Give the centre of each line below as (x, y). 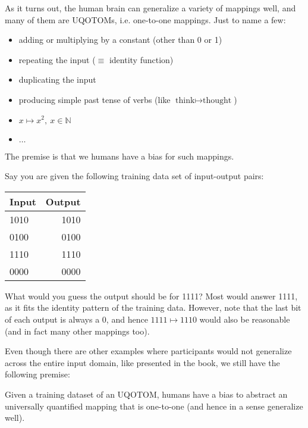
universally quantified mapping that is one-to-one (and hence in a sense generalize (154, 406)
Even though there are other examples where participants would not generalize (148, 351)
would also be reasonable (245, 319)
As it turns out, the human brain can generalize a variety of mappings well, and (150, 8)
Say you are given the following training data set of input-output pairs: (134, 176)
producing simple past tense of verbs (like (95, 99)
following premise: (37, 374)
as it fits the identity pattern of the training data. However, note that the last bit (153, 307)
